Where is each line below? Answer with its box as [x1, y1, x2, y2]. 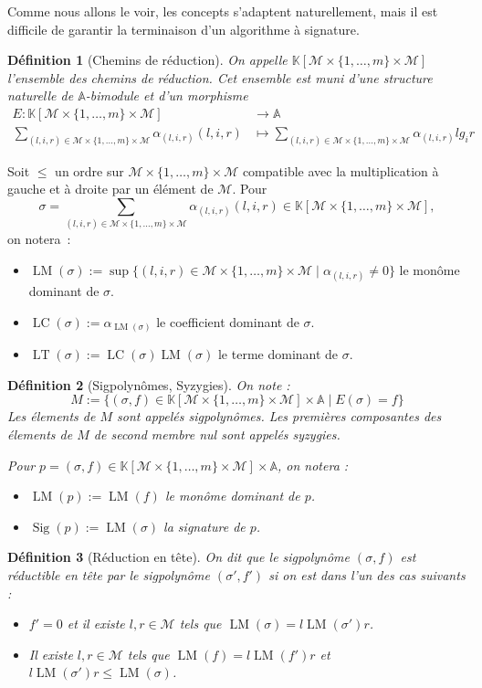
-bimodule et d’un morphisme [85, 86, 248, 105]
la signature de [163, 516, 246, 535]
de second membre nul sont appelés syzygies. [93, 425, 341, 444]
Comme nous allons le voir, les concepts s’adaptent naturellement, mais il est [7, 2, 438, 20]
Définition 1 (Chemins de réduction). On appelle [7, 50, 288, 69]
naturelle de [7, 86, 74, 105]
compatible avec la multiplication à [242, 161, 439, 180]
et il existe [67, 614, 125, 633]
